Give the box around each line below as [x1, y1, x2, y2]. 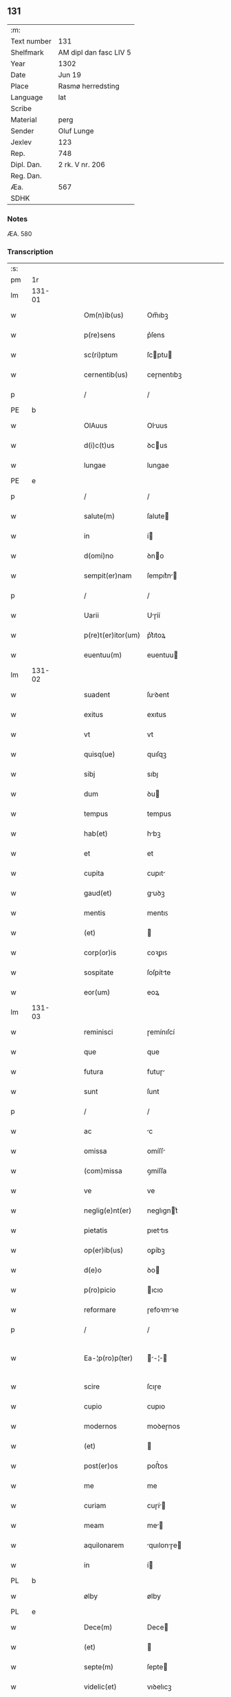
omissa [83, 1146, 107, 1156]
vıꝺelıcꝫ [146, 1682, 172, 1691]
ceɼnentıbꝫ [146, 370, 182, 380]
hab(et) [83, 829, 108, 838]
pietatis [83, 1226, 108, 1235]
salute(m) [83, 511, 115, 521]
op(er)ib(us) [83, 1246, 124, 1255]
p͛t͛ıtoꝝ [146, 631, 166, 640]
